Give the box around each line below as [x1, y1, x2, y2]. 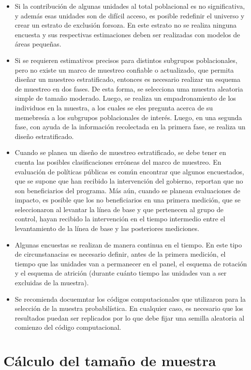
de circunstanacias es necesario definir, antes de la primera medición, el [15, 249, 226, 259]
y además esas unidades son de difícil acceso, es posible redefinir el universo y [15, 10, 245, 20]
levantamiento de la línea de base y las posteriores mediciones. [15, 223, 199, 233]
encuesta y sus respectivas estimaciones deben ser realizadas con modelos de [15, 29, 240, 39]
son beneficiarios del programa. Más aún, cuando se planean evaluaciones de [15, 185, 240, 195]
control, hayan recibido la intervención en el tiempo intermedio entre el [15, 214, 225, 224]
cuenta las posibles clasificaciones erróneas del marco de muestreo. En [15, 156, 221, 167]
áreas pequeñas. [15, 39, 61, 49]
